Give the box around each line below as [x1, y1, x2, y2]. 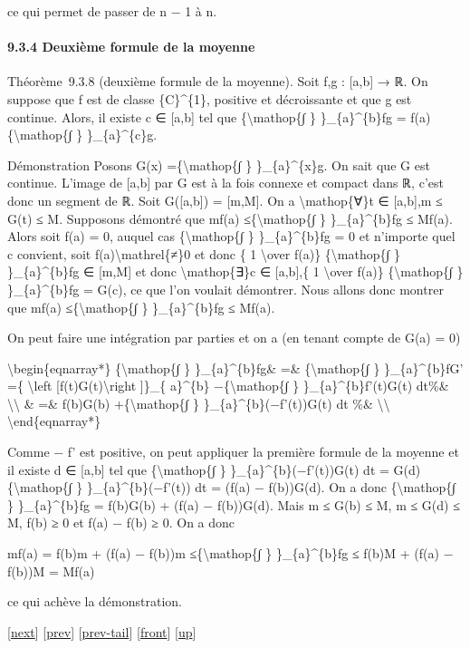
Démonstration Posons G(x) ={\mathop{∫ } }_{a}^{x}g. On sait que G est [7, 155, 430, 174]
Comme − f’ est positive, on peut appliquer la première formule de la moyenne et [7, 442, 459, 461]
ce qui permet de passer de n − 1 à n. [7, 2, 217, 20]
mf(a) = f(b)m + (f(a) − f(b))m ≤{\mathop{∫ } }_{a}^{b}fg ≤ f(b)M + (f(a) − [7, 544, 454, 563]
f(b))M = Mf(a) [7, 561, 95, 580]
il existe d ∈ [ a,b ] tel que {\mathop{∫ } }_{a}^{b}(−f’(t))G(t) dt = [7, 459, 389, 479]
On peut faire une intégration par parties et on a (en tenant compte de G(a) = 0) [7, 328, 461, 347]
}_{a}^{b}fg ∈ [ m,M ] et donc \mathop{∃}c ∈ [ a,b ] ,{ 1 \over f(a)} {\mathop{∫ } [7, 262, 464, 281]
